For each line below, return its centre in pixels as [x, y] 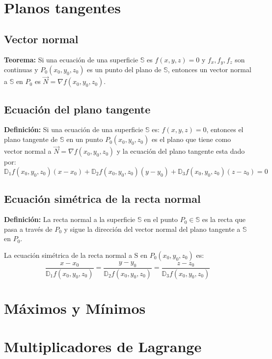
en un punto [85, 139]
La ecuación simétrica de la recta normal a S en [76, 255]
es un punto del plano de [124, 69]
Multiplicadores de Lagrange [103, 346]
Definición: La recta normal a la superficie [70, 219]
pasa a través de [28, 229]
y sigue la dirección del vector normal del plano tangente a [152, 229]
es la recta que [224, 219]
